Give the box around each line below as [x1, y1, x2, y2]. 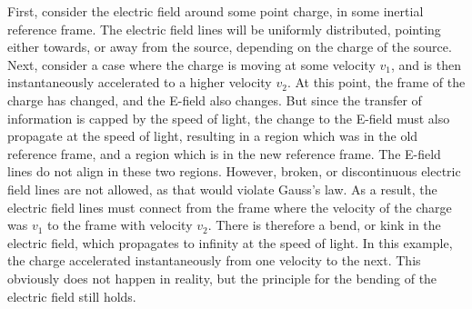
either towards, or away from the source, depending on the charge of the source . [7, 37, 452, 56]
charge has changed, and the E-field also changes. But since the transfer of [7, 90, 422, 109]
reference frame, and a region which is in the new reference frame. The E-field [7, 144, 441, 163]
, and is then [390, 55, 462, 74]
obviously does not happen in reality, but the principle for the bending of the [7, 268, 437, 287]
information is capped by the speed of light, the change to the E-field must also [7, 108, 450, 127]
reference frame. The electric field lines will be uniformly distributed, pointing [7, 19, 441, 38]
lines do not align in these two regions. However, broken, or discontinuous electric [7, 162, 461, 181]
